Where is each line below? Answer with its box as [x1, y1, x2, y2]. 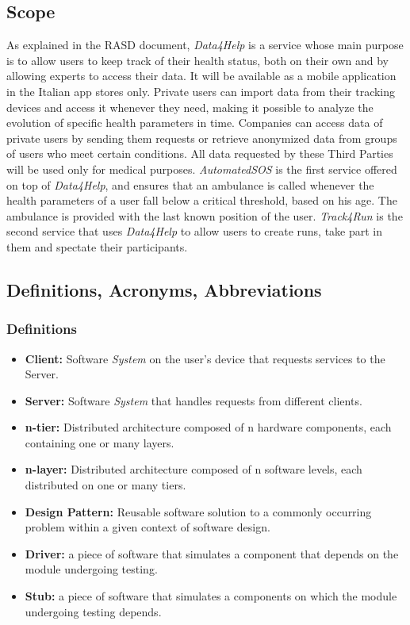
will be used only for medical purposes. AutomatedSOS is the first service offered [6, 160, 397, 177]
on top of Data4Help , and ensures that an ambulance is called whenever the [6, 176, 374, 193]
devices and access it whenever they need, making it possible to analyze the [6, 98, 374, 115]
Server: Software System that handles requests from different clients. [25, 392, 362, 408]
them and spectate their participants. [6, 238, 188, 255]
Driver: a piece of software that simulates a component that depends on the [25, 545, 399, 562]
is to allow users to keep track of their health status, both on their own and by [6, 52, 389, 68]
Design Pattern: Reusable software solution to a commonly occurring [25, 503, 372, 520]
